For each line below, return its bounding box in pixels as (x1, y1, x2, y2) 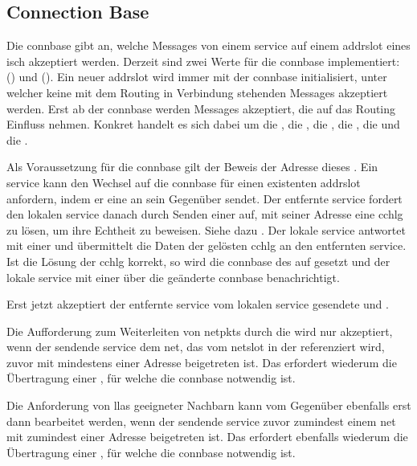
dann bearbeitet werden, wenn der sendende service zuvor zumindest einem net (6, 412, 396, 429)
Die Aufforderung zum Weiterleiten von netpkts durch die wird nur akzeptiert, (6, 322, 393, 339)
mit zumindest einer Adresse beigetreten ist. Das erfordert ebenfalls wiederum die (6, 428, 408, 445)
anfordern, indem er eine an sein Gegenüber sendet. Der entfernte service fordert (6, 190, 403, 206)
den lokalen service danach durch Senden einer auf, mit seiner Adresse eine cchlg (6, 206, 403, 223)
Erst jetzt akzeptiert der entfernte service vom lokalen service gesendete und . (6, 296, 389, 313)
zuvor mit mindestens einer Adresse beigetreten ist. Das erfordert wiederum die (6, 354, 397, 370)
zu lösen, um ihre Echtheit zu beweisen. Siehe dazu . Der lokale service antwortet (6, 221, 406, 238)
